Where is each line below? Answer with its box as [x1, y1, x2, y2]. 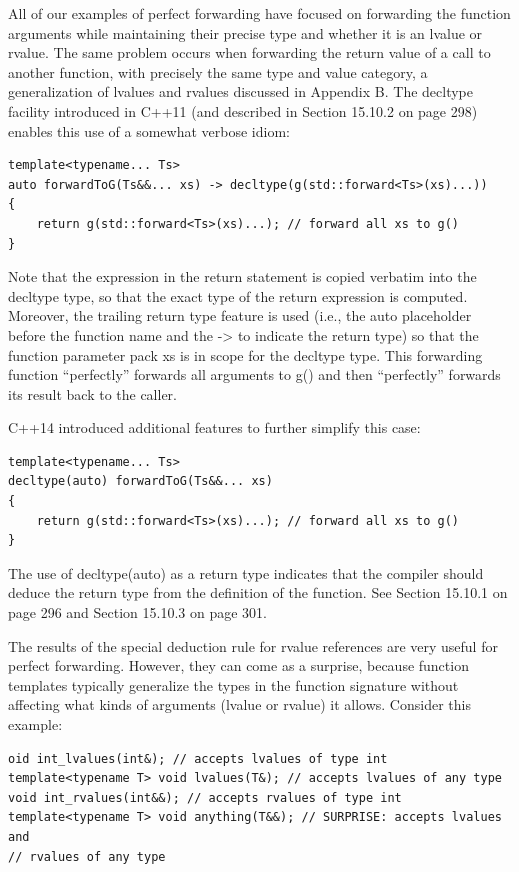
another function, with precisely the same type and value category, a [8, 61, 428, 82]
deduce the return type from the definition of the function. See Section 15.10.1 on [8, 582, 508, 603]
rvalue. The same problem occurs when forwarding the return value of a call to [8, 42, 491, 63]
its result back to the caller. [8, 383, 177, 404]
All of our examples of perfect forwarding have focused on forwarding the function [8, 3, 511, 23]
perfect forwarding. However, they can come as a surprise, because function [8, 655, 469, 676]
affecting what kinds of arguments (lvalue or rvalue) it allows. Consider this [8, 694, 471, 715]
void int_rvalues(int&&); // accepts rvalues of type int [8, 790, 402, 805]
